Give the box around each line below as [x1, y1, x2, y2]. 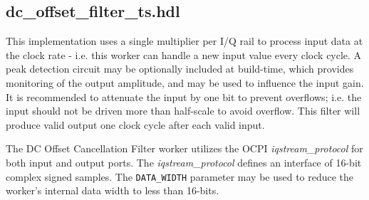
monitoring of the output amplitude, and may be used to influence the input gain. [6, 75, 364, 90]
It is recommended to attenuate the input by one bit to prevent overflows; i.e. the [6, 89, 362, 104]
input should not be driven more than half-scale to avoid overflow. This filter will [6, 103, 360, 118]
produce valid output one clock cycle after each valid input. [6, 117, 265, 132]
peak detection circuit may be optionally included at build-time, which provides [6, 61, 354, 76]
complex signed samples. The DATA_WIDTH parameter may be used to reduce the [6, 169, 354, 184]
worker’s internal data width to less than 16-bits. [6, 183, 219, 198]
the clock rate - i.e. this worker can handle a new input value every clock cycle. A [6, 47, 362, 62]
